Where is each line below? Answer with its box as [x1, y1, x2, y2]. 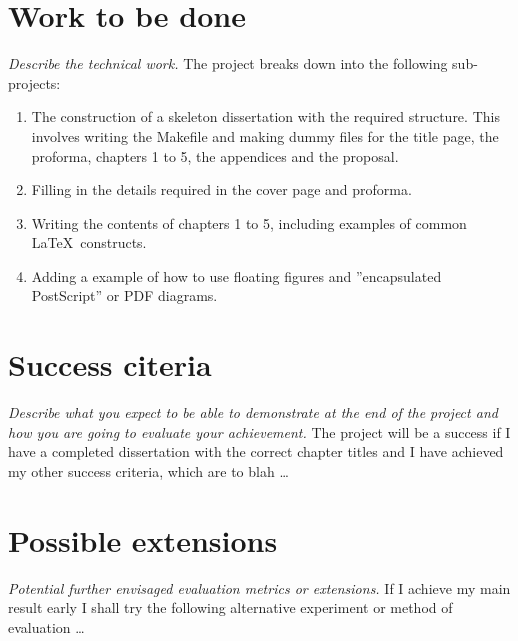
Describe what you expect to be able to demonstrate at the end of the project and [8, 402, 498, 423]
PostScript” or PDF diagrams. [31, 285, 218, 306]
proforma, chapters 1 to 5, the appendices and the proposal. [31, 145, 399, 166]
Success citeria [8, 344, 212, 385]
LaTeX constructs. [31, 232, 147, 253]
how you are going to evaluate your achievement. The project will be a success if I [8, 421, 511, 442]
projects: [8, 72, 61, 93]
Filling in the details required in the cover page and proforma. [31, 179, 412, 200]
